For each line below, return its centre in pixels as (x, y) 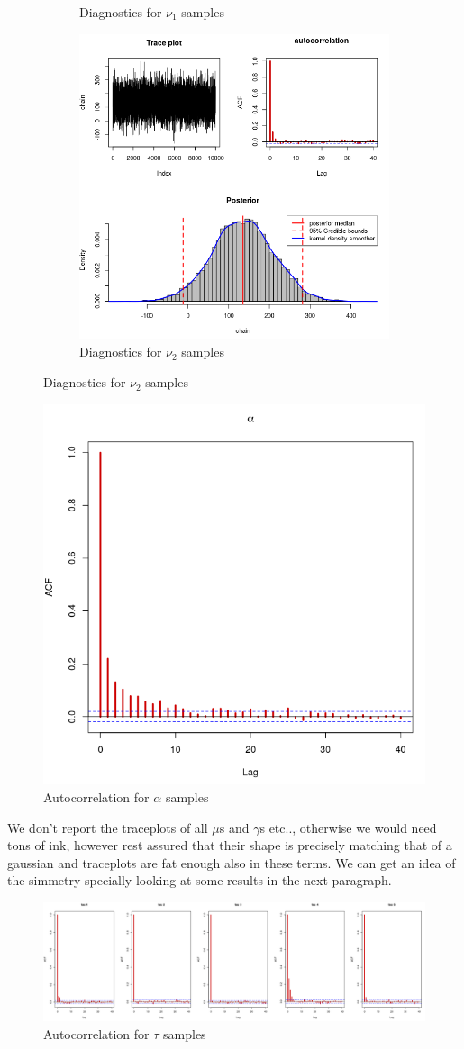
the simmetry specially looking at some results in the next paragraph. (200, 880)
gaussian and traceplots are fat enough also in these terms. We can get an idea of (232, 862)
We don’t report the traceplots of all (108, 827)
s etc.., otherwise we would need (348, 827)
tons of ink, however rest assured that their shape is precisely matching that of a (230, 845)
